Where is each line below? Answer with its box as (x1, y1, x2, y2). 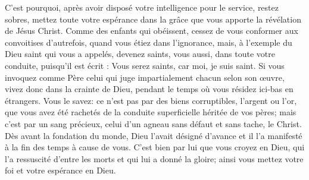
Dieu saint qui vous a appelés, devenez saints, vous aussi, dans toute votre (5, 48, 275, 60)
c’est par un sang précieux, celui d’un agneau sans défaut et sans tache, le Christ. (5, 117, 302, 130)
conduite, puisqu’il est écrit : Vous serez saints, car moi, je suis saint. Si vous (5, 59, 285, 71)
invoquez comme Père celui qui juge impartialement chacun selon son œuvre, (5, 71, 285, 83)
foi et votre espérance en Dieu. (5, 164, 116, 176)
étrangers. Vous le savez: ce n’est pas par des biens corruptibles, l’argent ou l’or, (5, 94, 297, 106)
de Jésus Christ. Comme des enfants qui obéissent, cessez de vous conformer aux (5, 24, 298, 37)
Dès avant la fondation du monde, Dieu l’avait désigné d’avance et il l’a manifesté (5, 129, 302, 141)
